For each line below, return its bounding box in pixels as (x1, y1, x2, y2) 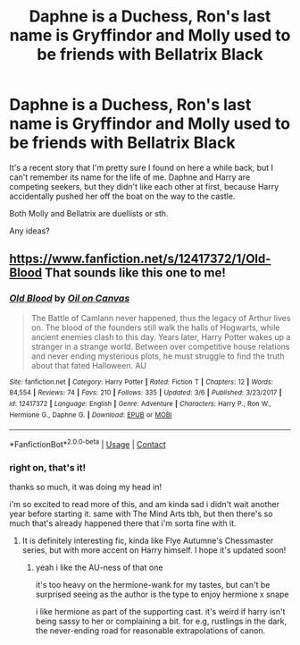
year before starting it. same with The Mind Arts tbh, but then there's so (9, 508, 273, 520)
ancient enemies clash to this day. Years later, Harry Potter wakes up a (30, 331, 291, 342)
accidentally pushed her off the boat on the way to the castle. (9, 191, 236, 201)
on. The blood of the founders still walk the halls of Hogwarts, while (30, 322, 280, 333)
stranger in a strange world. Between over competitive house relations (30, 341, 290, 352)
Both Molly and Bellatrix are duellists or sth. (9, 208, 169, 218)
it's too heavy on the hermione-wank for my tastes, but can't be (35, 580, 271, 590)
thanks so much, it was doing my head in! (9, 481, 162, 493)
